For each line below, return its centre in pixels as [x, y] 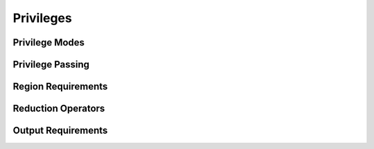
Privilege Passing [51, 64]
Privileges [42, 18]
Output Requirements [60, 131]
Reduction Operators [59, 109]
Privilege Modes [49, 42]
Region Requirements [60, 87]
